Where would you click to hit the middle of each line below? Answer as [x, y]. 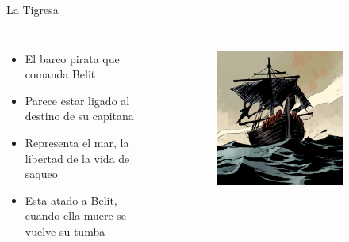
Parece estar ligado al [77, 100]
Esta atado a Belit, [71, 200]
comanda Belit [60, 74]
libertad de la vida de [77, 158]
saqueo [41, 174]
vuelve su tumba [65, 231]
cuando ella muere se [76, 216]
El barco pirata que [72, 58]
